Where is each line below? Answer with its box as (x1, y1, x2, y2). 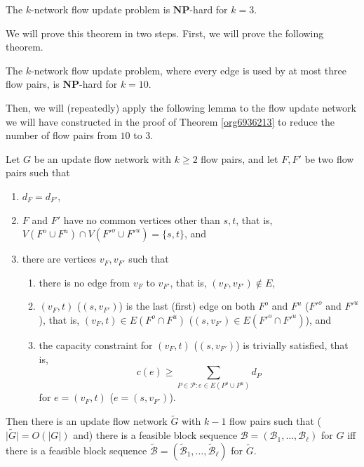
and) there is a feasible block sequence (73, 428, 238, 442)
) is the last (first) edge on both (119, 298, 255, 313)
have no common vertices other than (63, 212, 220, 227)
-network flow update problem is (31, 2, 170, 16)
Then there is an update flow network (6, 414, 168, 428)
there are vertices (22, 251, 96, 266)
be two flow (304, 151, 354, 166)
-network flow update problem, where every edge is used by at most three (31, 63, 347, 77)
